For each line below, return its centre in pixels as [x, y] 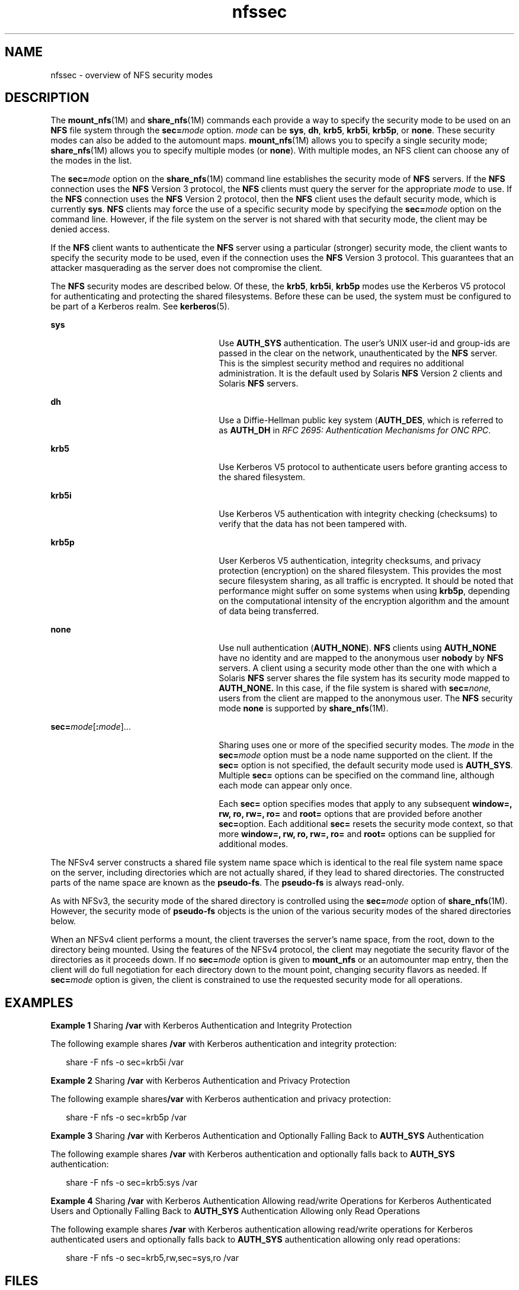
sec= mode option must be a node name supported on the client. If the [356, 755]
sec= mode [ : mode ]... [91, 727]
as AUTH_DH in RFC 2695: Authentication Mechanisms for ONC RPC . [355, 430]
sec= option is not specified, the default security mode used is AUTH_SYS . [366, 765]
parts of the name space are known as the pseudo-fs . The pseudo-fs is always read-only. [228, 883]
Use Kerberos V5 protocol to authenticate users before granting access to [363, 467]
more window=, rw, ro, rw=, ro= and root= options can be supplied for [357, 834]
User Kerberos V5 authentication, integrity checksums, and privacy [350, 561]
